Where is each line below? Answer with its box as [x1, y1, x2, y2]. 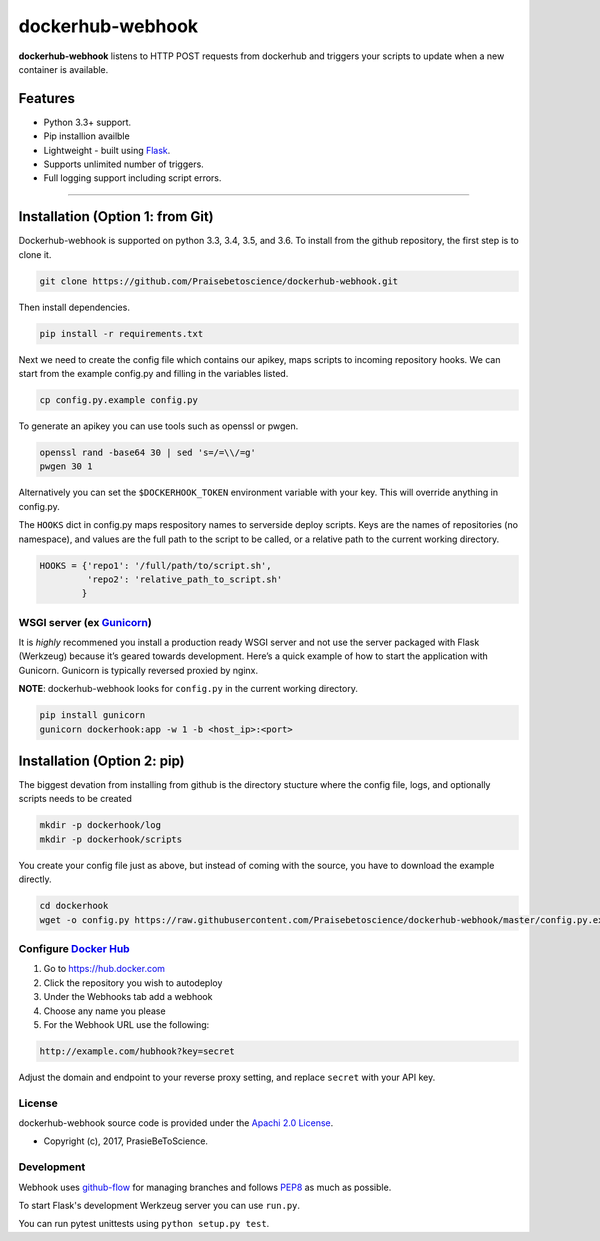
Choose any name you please [43, 1005, 166, 1017]
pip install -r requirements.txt [39, 328, 204, 339]
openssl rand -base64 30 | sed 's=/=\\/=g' [39, 446, 257, 458]
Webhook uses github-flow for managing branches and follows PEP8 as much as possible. [18, 1181, 392, 1193]
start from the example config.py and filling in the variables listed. [18, 368, 289, 380]
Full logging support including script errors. [43, 172, 222, 184]
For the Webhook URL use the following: [43, 1018, 210, 1030]
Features [18, 90, 75, 107]
